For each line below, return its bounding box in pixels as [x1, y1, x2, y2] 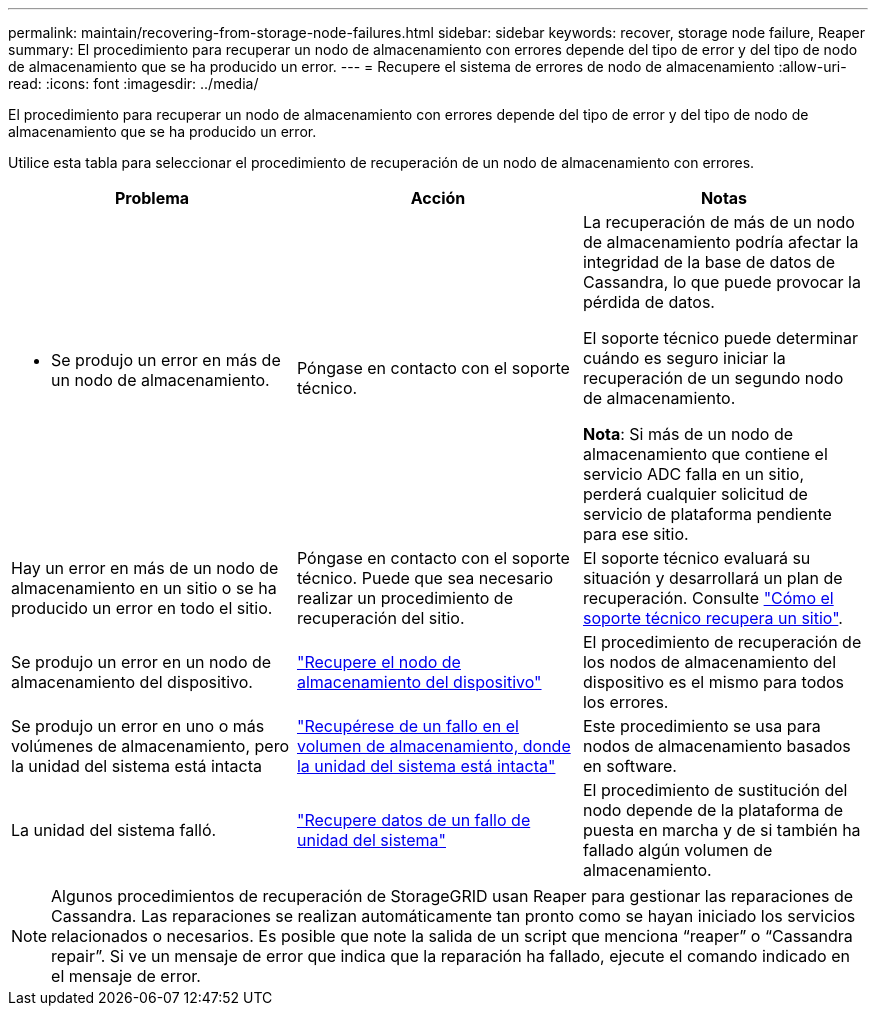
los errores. [582, 692, 669, 712]
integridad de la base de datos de [582, 252, 835, 272]
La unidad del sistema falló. [11, 820, 217, 840]
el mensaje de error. [51, 966, 201, 986]
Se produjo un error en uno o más [11, 716, 265, 736]
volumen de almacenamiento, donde [296, 736, 571, 756]
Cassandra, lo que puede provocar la [582, 272, 861, 292]
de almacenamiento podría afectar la [582, 232, 859, 252]
